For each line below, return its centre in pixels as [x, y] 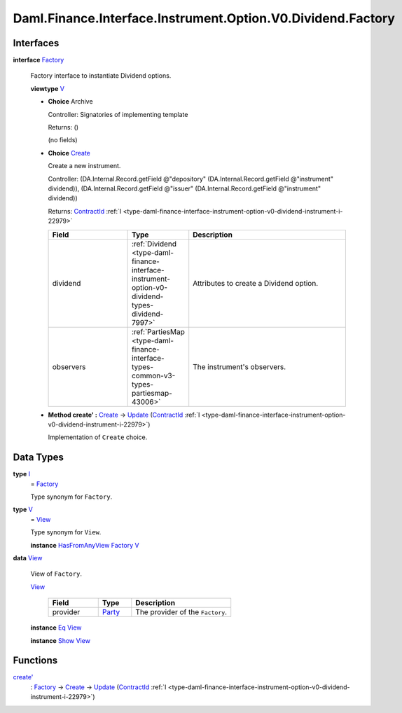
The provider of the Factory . [181, 612]
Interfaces [36, 43]
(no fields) [63, 140]
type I [22, 474]
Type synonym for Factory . [71, 497]
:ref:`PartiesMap [158, 331]
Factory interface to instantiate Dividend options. [101, 76]
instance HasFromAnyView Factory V [85, 545]
